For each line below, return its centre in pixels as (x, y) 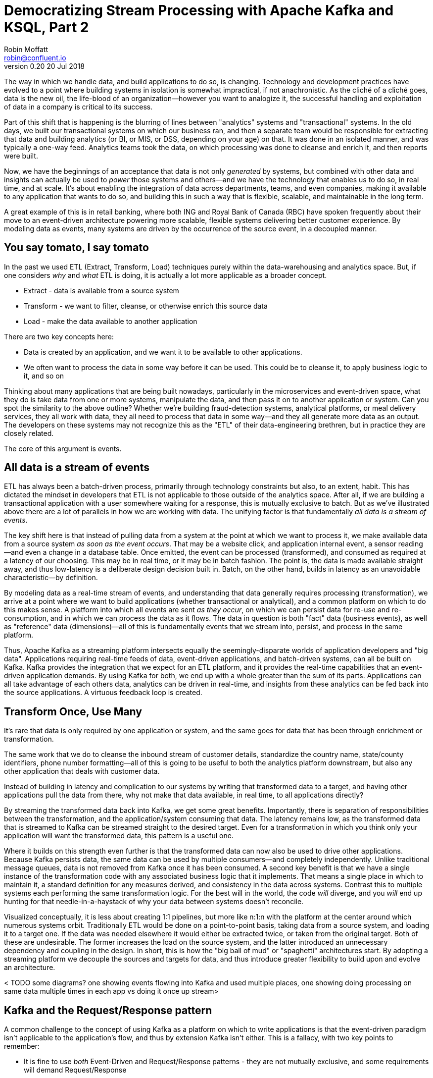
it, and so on (44, 376)
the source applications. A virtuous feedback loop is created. (103, 693)
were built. (21, 156)
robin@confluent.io (35, 57)
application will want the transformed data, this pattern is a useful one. (119, 836)
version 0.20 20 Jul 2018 (44, 66)
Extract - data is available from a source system (101, 290)
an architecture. (30, 968)
